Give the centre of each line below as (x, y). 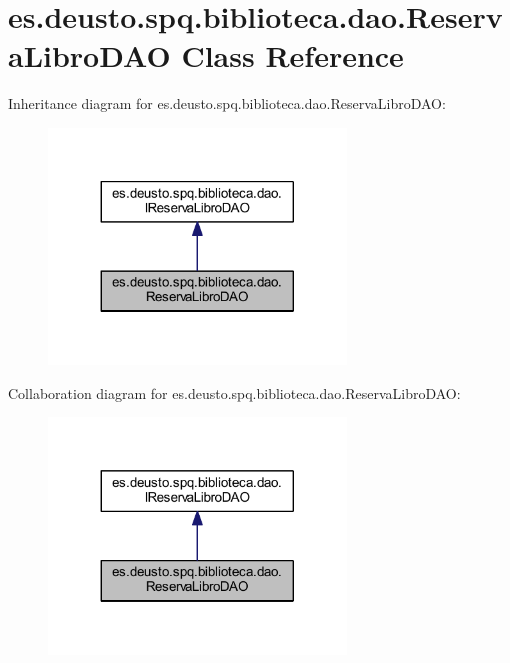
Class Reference (292, 55)
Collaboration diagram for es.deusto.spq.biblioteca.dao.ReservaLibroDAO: (234, 392)
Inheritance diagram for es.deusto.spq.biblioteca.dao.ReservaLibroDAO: (227, 103)
